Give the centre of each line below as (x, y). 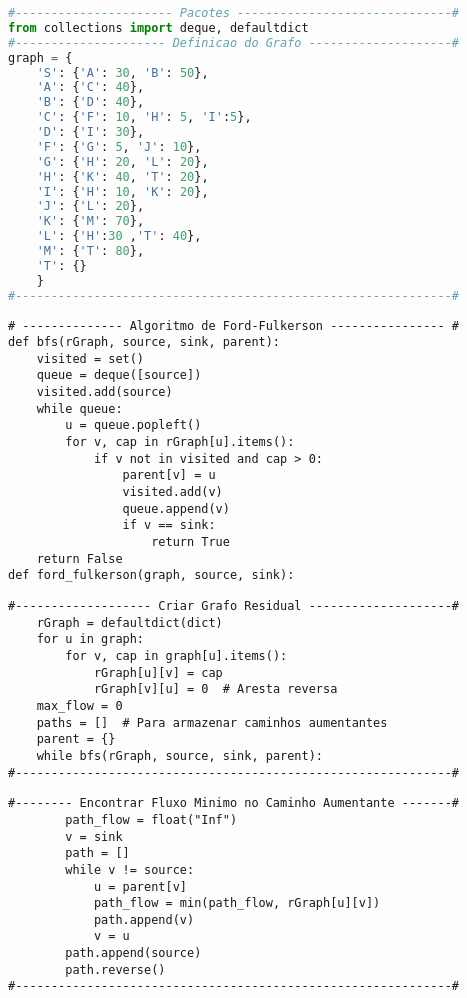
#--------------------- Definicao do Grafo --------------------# (234, 42)
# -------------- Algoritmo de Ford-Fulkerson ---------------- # (234, 325)
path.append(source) (133, 953)
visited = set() (90, 358)
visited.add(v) (172, 492)
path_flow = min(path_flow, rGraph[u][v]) (237, 903)
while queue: (79, 408)
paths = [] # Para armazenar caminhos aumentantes (212, 722)
